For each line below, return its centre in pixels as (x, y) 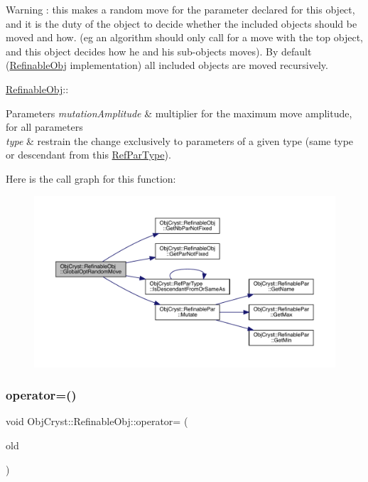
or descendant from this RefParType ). (88, 155)
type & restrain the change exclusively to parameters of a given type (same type (180, 140)
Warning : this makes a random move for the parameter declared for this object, (180, 9)
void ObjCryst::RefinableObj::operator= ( (97, 421)
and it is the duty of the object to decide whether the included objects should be (182, 23)
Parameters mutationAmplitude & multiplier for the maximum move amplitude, (179, 113)
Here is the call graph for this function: (91, 178)
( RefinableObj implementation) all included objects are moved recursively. (167, 65)
